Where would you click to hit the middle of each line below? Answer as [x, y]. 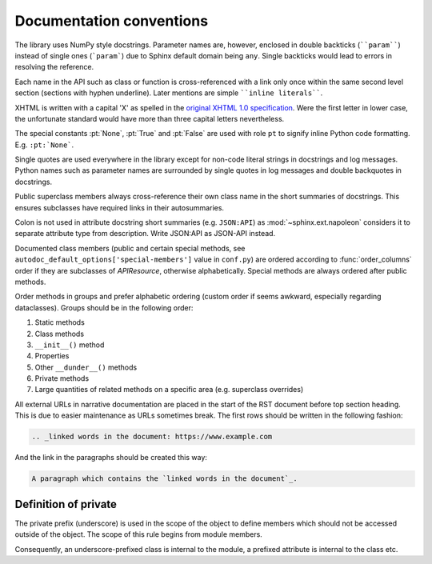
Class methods [59, 334]
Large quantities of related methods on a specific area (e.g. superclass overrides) [169, 390]
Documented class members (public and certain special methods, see [130, 248]
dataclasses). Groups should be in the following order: [104, 307]
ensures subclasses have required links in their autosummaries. [119, 207]
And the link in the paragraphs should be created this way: [111, 458]
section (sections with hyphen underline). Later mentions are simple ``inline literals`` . [169, 93]
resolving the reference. [54, 67]
